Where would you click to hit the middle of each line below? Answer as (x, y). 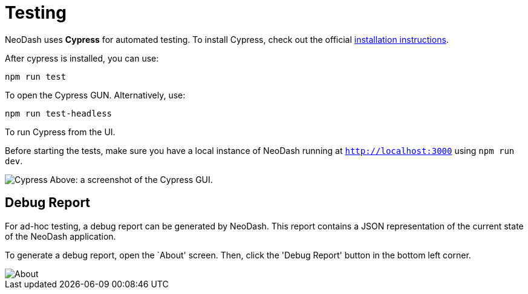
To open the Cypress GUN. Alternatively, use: (95, 95)
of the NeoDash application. (60, 236)
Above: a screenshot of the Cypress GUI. (131, 179)
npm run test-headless (59, 113)
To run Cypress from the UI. (60, 132)
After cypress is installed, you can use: (82, 58)
